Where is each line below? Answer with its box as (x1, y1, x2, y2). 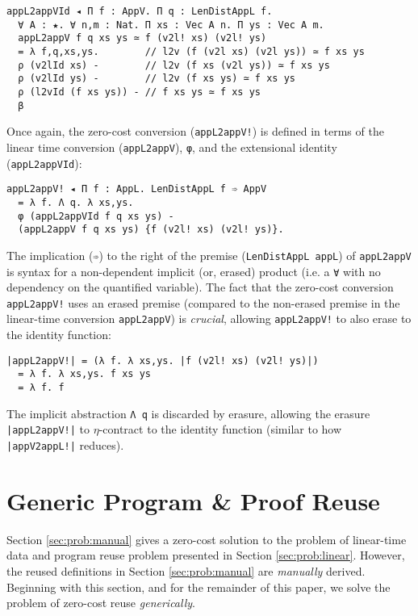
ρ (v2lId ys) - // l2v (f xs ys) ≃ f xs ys (18, 73, 295, 85)
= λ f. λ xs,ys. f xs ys (18, 368, 151, 380)
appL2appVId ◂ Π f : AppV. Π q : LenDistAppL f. (6, 6, 273, 17)
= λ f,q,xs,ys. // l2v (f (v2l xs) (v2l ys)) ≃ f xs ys (18, 45, 365, 57)
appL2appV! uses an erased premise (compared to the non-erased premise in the (6, 294, 400, 311)
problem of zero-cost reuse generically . (6, 594, 195, 611)
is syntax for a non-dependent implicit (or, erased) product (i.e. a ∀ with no (6, 262, 381, 279)
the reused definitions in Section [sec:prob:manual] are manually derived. (6, 562, 366, 579)
